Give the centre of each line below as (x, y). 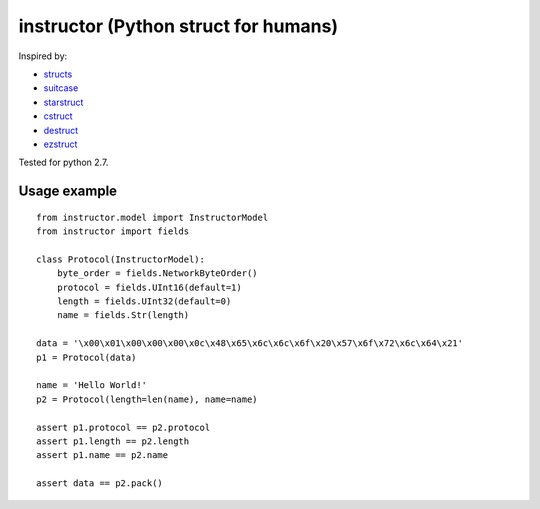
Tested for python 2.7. (63, 162)
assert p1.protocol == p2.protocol (123, 427)
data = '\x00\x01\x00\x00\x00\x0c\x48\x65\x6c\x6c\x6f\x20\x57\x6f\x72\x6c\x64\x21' (250, 343)
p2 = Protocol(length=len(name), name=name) (147, 399)
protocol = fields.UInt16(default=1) (149, 287)
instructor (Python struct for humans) (178, 26)
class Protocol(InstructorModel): (120, 259)
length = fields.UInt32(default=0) (144, 301)
